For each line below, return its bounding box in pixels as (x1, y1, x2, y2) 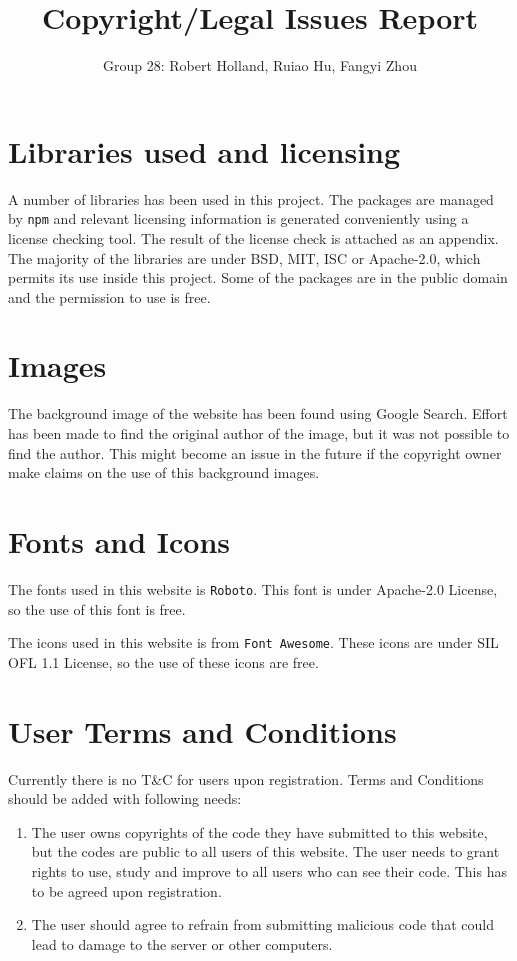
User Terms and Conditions (8, 710, 397, 751)
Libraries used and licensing (8, 130, 401, 171)
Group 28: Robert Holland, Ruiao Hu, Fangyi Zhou (103, 55, 417, 76)
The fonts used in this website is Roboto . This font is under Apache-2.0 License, (8, 578, 498, 599)
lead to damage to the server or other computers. (31, 933, 333, 954)
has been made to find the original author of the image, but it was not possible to (8, 423, 510, 443)
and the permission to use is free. (8, 286, 211, 307)
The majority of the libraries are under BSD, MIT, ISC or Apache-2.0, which (8, 247, 481, 268)
